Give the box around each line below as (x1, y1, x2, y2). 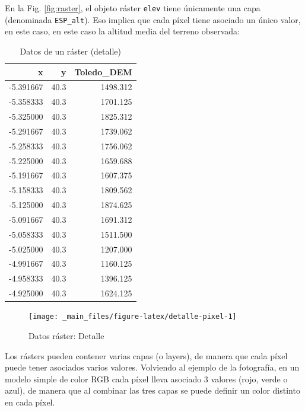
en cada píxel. (5, 395, 55, 408)
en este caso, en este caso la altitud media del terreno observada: (5, 25, 240, 37)
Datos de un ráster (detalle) (20, 44, 121, 57)
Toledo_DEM (74, 65, 132, 78)
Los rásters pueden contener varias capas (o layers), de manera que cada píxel (5, 349, 288, 362)
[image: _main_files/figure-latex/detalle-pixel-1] (28, 312, 237, 321)
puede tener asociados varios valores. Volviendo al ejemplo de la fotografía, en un (5, 361, 300, 373)
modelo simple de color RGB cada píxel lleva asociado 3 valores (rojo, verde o (5, 372, 288, 385)
